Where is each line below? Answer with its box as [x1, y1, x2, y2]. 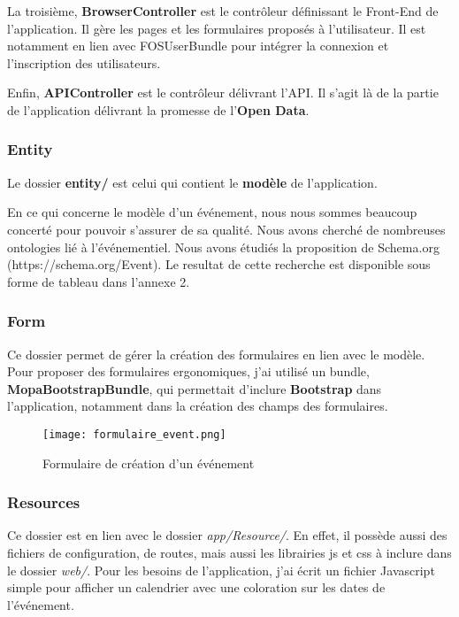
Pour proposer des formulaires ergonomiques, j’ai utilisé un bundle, [7, 362, 370, 381]
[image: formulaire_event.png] [42, 428, 226, 441]
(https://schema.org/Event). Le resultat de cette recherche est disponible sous [7, 255, 431, 274]
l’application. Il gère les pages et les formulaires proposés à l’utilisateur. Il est [7, 19, 426, 37]
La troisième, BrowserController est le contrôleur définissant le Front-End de [7, 2, 439, 19]
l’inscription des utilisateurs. [7, 53, 161, 72]
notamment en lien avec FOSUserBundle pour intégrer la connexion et [7, 36, 389, 55]
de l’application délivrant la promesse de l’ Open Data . [7, 100, 310, 119]
